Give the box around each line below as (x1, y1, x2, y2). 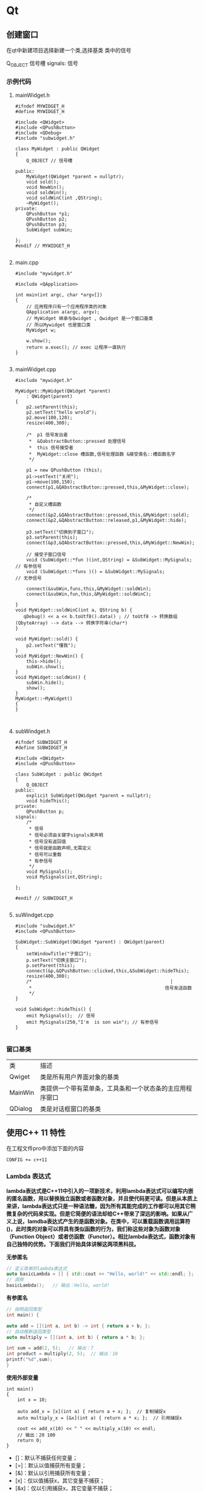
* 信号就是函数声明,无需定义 (29, 845, 92, 852)
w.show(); (26, 338, 51, 344)
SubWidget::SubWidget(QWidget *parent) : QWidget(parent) (15, 939, 165, 945)
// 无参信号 (15, 575, 42, 582)
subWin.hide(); (26, 679, 65, 686)
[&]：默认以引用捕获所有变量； (15, 1469, 92, 1476)
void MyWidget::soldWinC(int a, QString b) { (15, 607, 132, 613)
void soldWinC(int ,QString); (26, 195, 103, 201)
